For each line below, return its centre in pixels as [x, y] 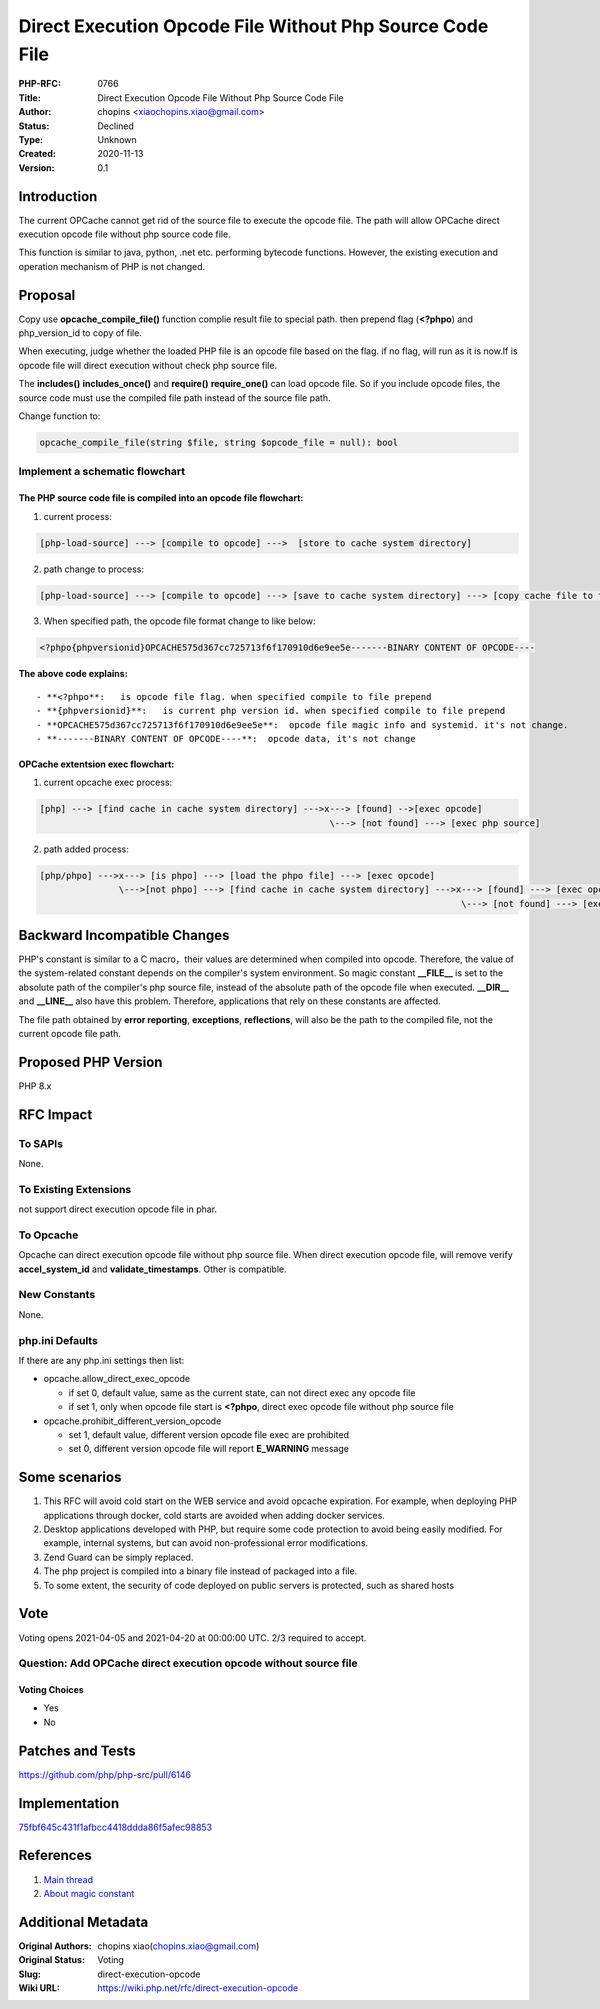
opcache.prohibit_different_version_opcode [132, 1421]
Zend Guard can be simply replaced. [118, 1557]
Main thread [68, 1879]
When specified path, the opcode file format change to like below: [179, 621]
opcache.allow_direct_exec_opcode [117, 1379]
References [55, 1855]
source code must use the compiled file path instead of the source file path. [174, 397]
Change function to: [59, 416]
